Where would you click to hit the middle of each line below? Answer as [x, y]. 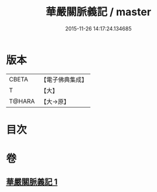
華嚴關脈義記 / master [98, 12]
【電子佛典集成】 [64, 80]
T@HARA [22, 101]
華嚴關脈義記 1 [32, 182]
